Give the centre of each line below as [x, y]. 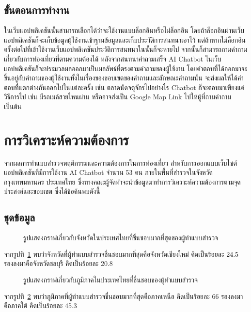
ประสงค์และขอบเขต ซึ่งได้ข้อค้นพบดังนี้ [52, 191]
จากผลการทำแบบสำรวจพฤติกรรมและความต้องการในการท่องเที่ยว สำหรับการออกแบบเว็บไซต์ [121, 163]
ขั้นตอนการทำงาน [37, 10]
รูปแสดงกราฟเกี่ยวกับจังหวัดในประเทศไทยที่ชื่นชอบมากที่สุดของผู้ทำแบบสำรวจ [121, 238]
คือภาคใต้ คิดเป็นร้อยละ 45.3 [40, 305]
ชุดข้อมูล [19, 217]
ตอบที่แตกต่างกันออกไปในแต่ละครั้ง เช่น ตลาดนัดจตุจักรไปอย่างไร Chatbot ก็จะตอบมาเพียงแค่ [124, 87]
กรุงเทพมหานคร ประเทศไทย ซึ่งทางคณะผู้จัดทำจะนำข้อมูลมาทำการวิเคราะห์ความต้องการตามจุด [122, 181]
